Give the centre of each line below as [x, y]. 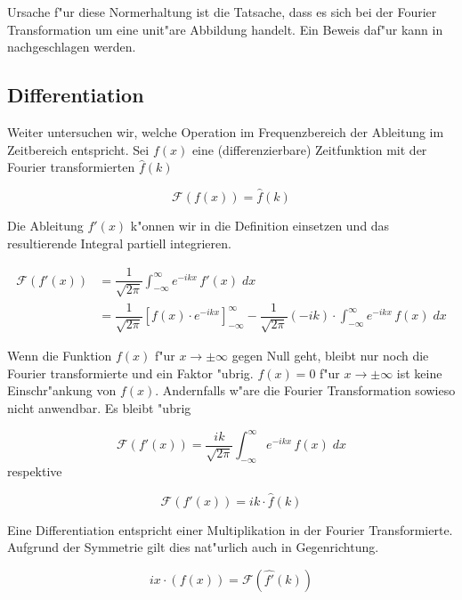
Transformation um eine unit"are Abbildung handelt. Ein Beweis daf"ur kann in [225, 29]
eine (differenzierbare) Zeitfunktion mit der [309, 149]
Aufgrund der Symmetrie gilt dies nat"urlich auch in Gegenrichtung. [193, 547]
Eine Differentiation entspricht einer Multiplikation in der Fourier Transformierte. [230, 529]
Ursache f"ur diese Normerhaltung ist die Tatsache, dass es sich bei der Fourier [222, 12]
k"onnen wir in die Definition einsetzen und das [260, 225]
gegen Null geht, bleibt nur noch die [330, 356]
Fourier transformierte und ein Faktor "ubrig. [130, 373]
